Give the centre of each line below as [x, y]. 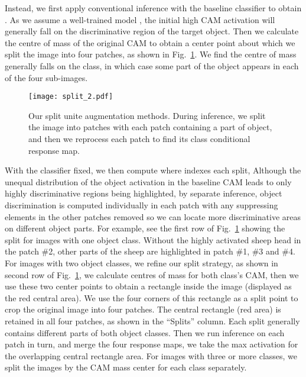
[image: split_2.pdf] [71, 97]
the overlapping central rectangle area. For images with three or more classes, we [151, 355]
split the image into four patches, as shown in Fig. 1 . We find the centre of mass [151, 54]
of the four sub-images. [46, 77]
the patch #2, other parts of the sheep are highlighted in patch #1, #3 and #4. [150, 251]
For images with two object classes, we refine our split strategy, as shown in [141, 262]
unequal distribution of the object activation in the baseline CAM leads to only [148, 181]
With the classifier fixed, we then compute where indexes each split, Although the [153, 170]
